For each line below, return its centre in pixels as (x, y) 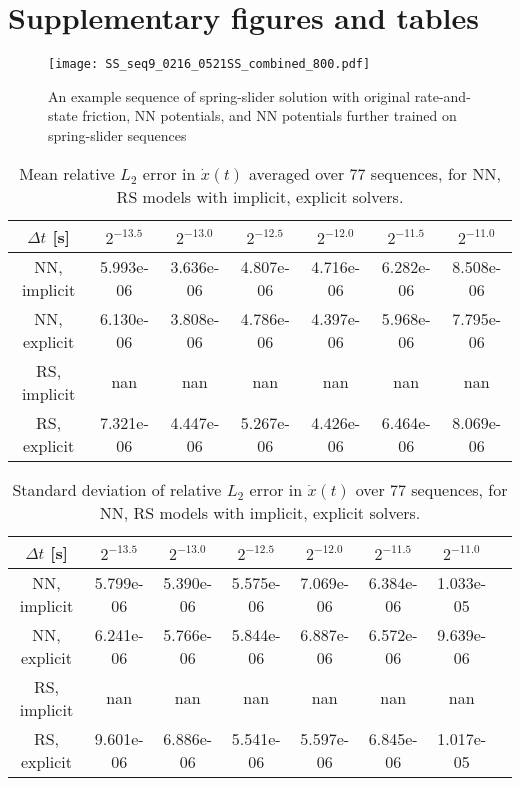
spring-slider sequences (117, 134)
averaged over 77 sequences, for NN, (375, 173)
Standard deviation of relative (117, 489)
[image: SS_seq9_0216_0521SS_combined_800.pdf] (209, 64)
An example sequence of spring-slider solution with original (229, 95)
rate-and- (442, 95)
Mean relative (67, 173)
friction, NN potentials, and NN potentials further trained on (269, 115)
